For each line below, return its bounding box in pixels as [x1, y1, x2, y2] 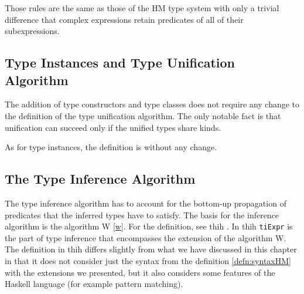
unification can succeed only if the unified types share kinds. [5, 121, 221, 133]
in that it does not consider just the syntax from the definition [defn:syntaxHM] [5, 254, 291, 266]
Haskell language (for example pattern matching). [5, 278, 183, 290]
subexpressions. [5, 25, 60, 37]
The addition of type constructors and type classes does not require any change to [5, 98, 300, 110]
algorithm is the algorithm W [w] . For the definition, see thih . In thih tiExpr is [5, 220, 293, 232]
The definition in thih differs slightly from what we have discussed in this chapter [5, 243, 297, 255]
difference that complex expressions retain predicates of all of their [5, 13, 244, 25]
